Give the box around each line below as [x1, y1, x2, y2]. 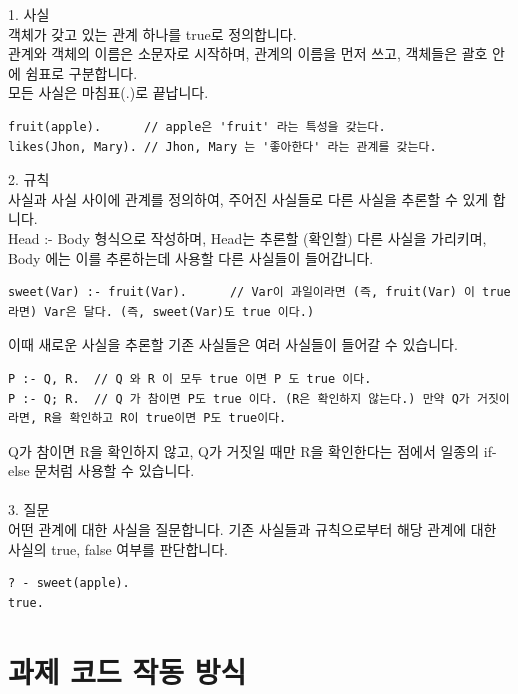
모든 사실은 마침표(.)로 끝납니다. [8, 82, 209, 103]
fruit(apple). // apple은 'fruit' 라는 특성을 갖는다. [8, 119, 386, 134]
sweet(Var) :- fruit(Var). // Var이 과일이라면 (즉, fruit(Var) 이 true [8, 285, 511, 300]
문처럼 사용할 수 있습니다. [34, 460, 195, 481]
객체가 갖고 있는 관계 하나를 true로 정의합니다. [8, 23, 297, 44]
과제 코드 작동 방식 [8, 650, 247, 691]
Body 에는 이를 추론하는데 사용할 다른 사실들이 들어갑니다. [8, 247, 374, 268]
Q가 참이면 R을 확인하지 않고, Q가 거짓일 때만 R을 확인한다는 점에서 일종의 [8, 440, 480, 461]
